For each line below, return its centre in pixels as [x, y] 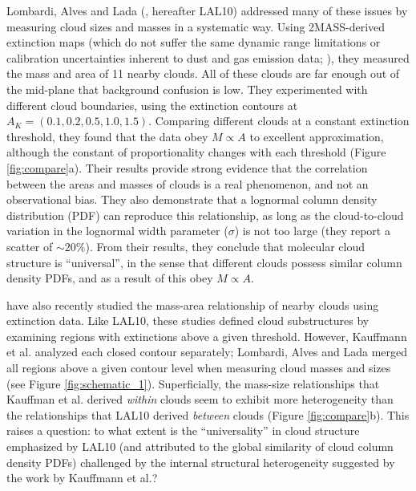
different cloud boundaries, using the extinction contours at [152, 105]
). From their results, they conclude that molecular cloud [225, 246]
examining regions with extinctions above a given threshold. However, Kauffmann [207, 336]
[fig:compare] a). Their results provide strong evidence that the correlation [187, 167]
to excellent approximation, [317, 136]
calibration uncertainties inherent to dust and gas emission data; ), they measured [208, 57]
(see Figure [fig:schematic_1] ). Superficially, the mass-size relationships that [193, 383]
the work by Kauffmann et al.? [82, 478]
